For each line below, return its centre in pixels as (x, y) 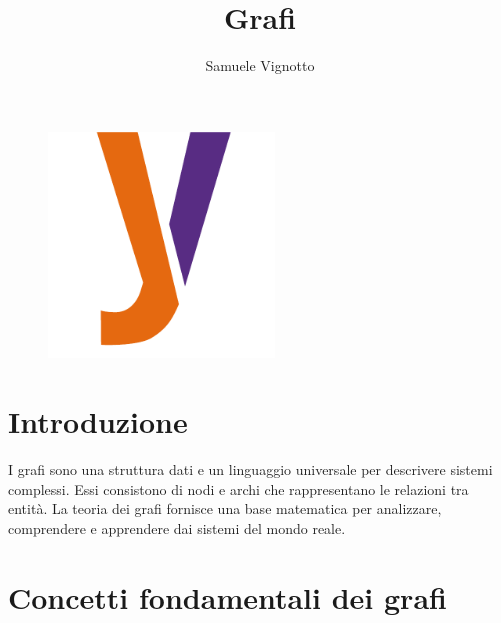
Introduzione (98, 421)
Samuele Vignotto (260, 65)
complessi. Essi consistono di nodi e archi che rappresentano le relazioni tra (238, 488)
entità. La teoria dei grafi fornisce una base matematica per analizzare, (225, 508)
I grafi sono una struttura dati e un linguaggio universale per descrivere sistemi (250, 469)
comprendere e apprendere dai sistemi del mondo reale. (177, 527)
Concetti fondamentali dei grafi (227, 596)
